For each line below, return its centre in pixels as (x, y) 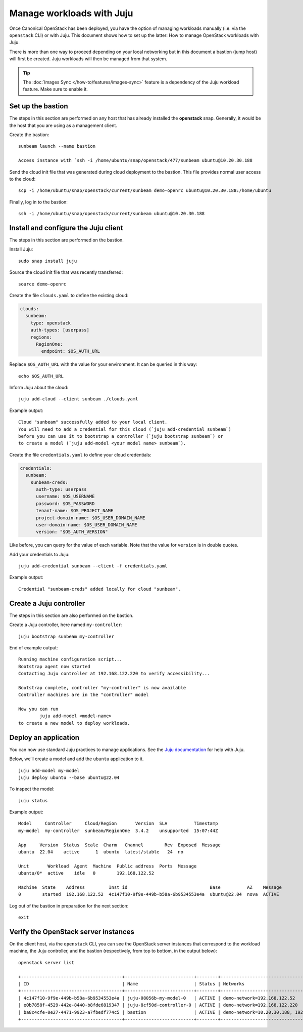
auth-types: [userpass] (60, 330)
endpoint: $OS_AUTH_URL (71, 351)
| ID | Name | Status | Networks (132, 984)
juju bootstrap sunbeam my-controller (66, 636)
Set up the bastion (39, 106)
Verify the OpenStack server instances (72, 932)
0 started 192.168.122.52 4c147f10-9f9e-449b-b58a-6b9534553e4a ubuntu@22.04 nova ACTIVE (149, 894)
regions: (41, 337)
